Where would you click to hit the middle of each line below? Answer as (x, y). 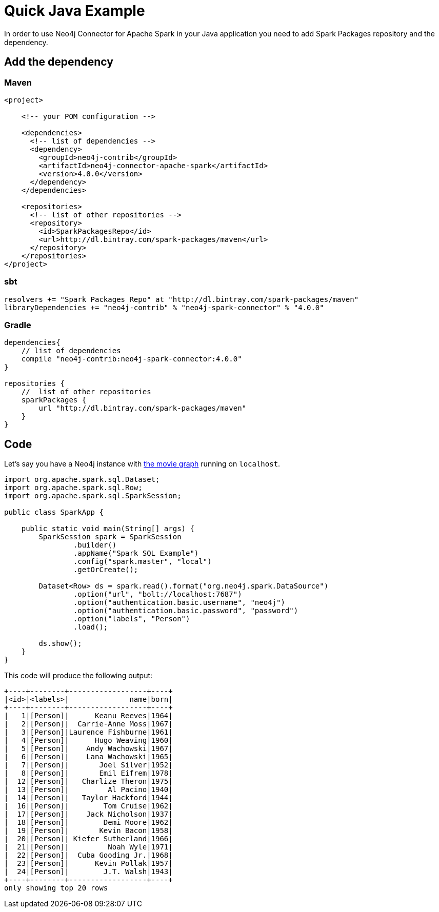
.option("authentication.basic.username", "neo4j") (179, 603)
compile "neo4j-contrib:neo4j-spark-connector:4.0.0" (132, 359)
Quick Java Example (75, 11)
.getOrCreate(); (106, 570)
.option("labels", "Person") (132, 619)
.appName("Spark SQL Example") (136, 553)
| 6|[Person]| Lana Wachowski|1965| (88, 757)
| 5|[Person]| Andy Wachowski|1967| (88, 749)
